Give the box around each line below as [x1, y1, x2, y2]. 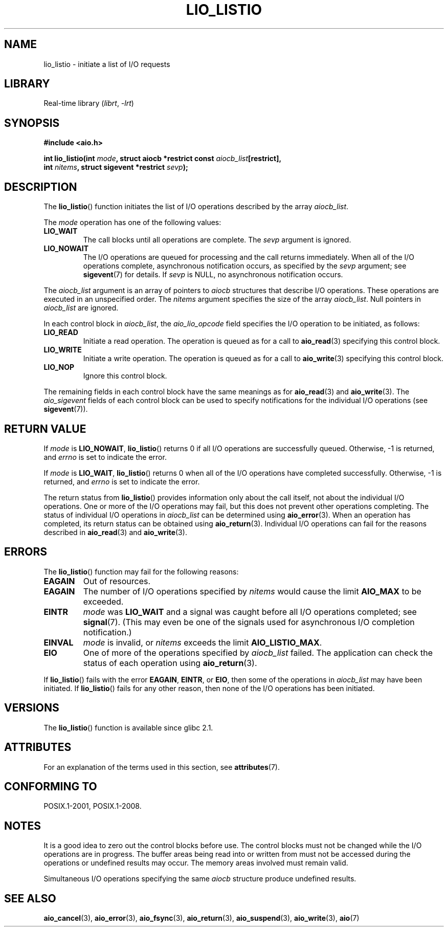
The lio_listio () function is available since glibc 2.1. [43, 723, 213, 732]
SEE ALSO [4, 892, 56, 905]
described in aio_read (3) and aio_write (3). [43, 527, 187, 537]
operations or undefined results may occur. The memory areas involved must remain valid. [43, 858, 348, 868]
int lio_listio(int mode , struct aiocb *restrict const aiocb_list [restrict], [43, 154, 282, 163]
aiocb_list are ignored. [43, 303, 119, 313]
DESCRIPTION [4, 180, 77, 193]
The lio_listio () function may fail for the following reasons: [43, 567, 239, 576]
